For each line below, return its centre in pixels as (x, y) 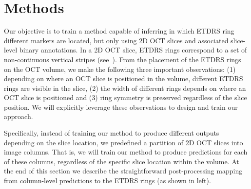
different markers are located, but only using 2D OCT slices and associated (116, 40)
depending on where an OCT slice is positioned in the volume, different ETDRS (124, 78)
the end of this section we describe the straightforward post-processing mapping (123, 171)
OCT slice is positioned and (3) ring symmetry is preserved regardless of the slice (125, 97)
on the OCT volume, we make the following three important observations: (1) (120, 69)
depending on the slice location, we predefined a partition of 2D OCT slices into (124, 142)
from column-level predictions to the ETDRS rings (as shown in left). (107, 180)
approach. (19, 116)
